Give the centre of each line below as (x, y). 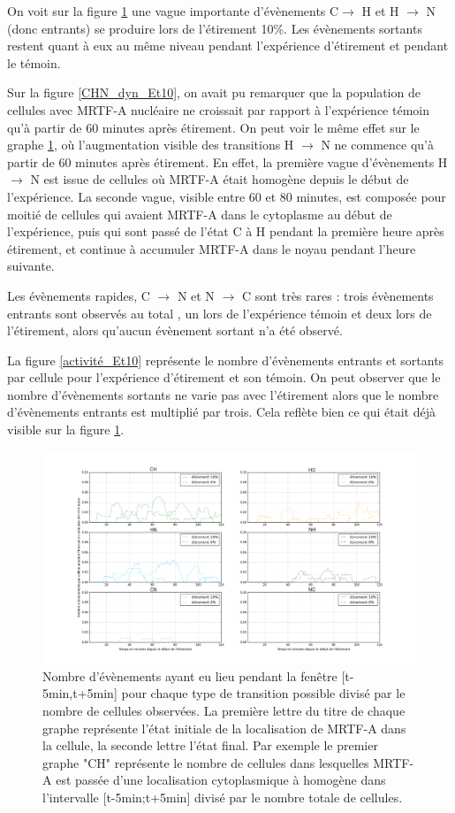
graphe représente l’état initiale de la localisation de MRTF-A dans (224, 728)
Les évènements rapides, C (79, 295)
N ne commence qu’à (377, 145)
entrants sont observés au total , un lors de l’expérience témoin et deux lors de (220, 313)
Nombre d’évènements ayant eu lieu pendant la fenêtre (190, 675)
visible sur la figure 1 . (66, 430)
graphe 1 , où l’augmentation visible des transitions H (151, 145)
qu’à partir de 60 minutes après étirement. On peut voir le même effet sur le (213, 127)
